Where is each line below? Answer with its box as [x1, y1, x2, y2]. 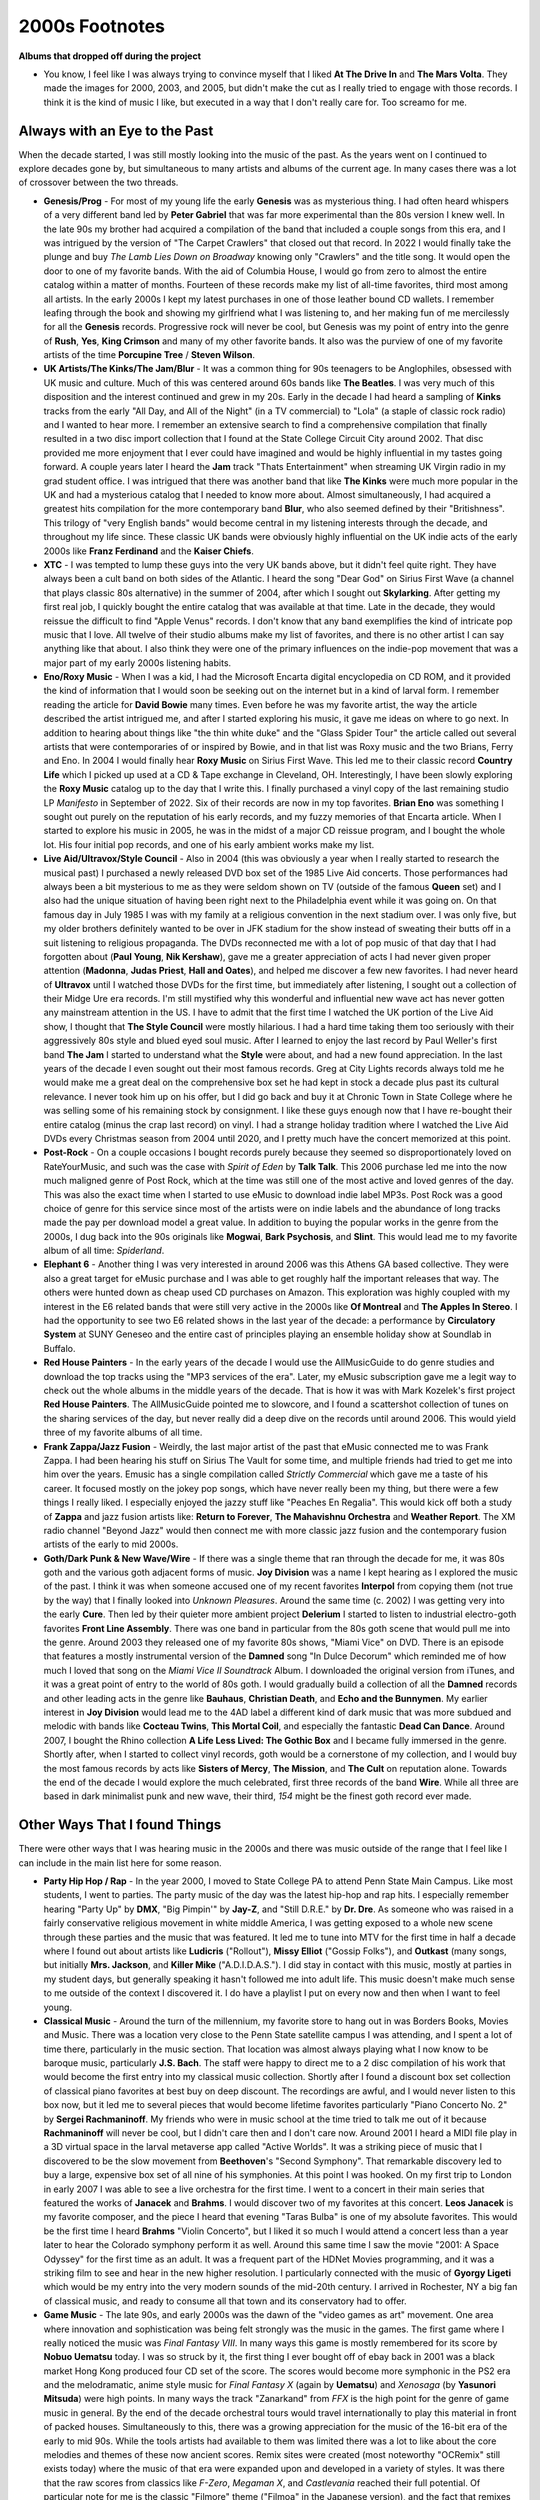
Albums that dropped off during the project [18, 50, 202, 62]
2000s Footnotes [18, 15, 165, 37]
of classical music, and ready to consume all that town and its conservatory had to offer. [43, 2295, 407, 2307]
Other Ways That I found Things [18, 1816, 222, 1834]
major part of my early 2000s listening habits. [43, 656, 232, 669]
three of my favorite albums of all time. [43, 1426, 203, 1439]
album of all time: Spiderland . [43, 1245, 165, 1257]
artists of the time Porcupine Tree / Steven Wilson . [43, 349, 255, 361]
